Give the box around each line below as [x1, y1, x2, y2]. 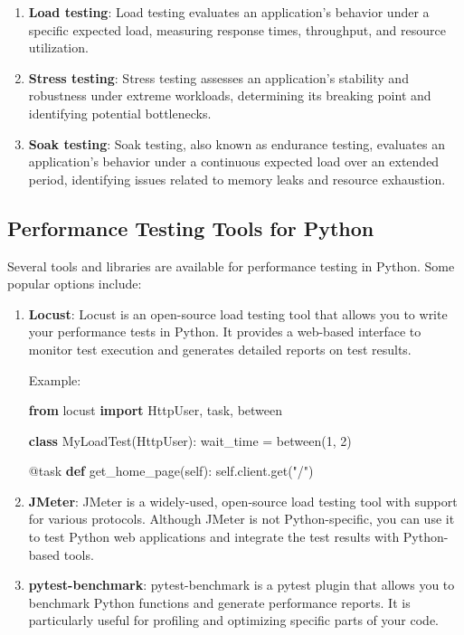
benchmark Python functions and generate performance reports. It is [28, 592, 411, 611]
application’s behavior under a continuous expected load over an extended [28, 152, 440, 171]
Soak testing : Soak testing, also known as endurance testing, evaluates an [28, 134, 445, 153]
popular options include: [7, 274, 142, 293]
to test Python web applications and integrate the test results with [28, 527, 400, 546]
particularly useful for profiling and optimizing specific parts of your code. [28, 611, 440, 630]
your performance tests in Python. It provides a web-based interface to [28, 322, 421, 341]
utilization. [28, 38, 89, 57]
